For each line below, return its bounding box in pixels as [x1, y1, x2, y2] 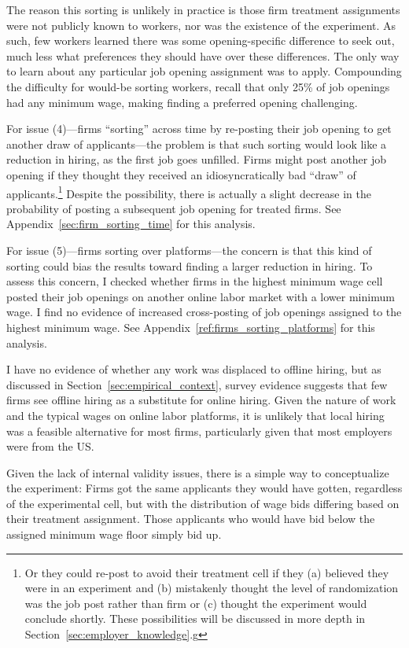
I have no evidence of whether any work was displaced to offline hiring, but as [6, 361, 381, 377]
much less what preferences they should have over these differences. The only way [6, 47, 400, 64]
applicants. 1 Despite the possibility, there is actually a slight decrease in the [6, 182, 371, 201]
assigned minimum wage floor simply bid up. [6, 526, 222, 543]
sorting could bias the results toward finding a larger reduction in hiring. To [6, 257, 373, 274]
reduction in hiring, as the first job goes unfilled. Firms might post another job [6, 151, 387, 168]
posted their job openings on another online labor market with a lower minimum [6, 288, 395, 304]
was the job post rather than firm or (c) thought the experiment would [24, 595, 367, 611]
